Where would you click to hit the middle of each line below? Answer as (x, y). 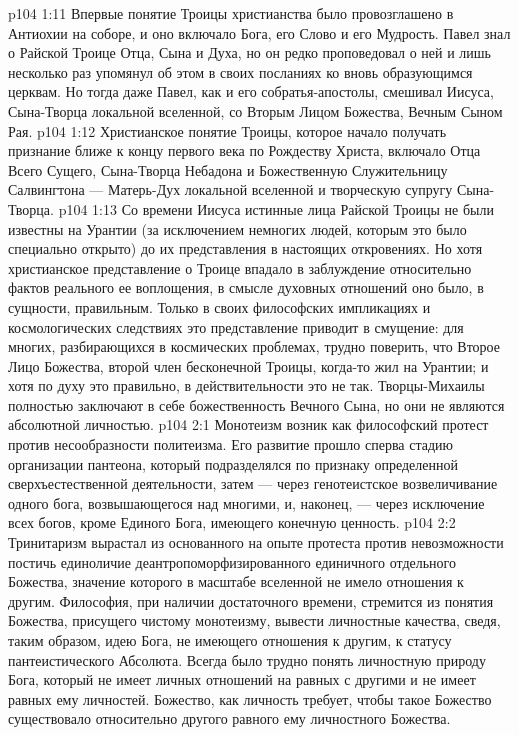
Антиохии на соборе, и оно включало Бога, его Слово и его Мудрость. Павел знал (259, 32)
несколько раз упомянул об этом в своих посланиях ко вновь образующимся (240, 71)
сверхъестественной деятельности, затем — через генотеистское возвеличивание (253, 483)
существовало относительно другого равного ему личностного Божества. (229, 718)
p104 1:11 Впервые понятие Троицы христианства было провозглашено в (231, 13)
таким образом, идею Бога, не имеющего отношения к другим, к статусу (230, 640)
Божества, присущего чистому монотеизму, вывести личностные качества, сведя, (254, 620)
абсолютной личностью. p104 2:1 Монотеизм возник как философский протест (248, 424)
